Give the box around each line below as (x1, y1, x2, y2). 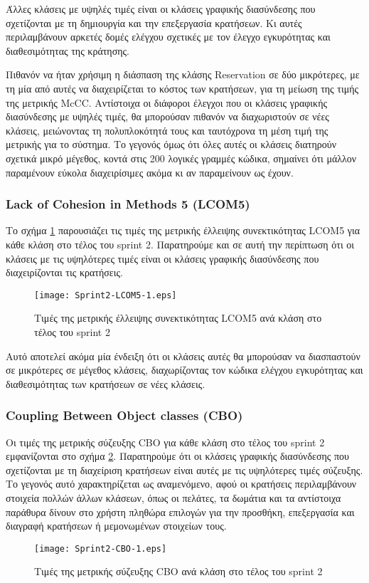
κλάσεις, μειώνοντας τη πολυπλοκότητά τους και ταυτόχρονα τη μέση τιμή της (6, 122, 328, 137)
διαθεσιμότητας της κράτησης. (6, 43, 129, 58)
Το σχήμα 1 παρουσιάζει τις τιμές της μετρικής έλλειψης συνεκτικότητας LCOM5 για (6, 223, 360, 238)
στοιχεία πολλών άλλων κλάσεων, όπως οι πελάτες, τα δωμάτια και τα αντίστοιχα (6, 490, 341, 505)
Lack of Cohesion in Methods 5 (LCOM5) (6, 195, 250, 213)
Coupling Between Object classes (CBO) (6, 406, 243, 424)
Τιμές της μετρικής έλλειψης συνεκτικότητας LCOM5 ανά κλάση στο (34, 310, 322, 325)
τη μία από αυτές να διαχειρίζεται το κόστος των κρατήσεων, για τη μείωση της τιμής (6, 80, 359, 95)
